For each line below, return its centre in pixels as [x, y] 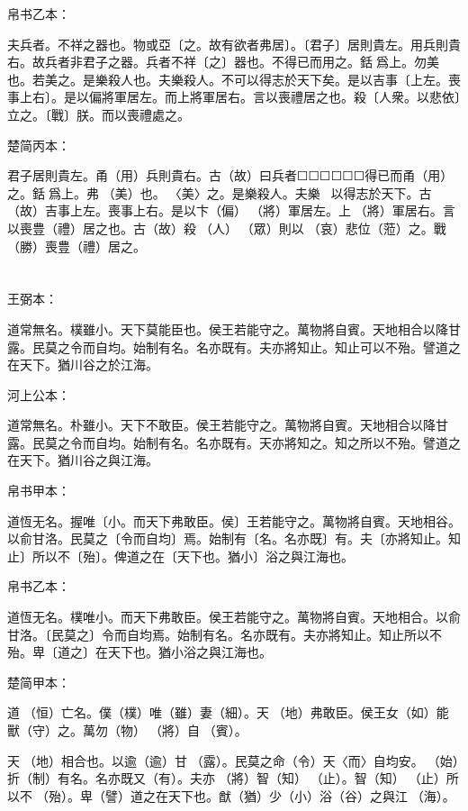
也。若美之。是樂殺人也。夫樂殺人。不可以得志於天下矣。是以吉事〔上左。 [228, 79]
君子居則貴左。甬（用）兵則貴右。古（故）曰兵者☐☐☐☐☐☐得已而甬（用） [230, 175]
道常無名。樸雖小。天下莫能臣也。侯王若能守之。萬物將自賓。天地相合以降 [228, 328]
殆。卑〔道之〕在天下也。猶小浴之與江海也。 [139, 652]
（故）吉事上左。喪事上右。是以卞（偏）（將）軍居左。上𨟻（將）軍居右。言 [231, 210]
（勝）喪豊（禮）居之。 [76, 246]
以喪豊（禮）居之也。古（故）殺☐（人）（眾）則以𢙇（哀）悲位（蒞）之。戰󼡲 [229, 228]
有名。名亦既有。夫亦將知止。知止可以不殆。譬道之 [309, 346]
